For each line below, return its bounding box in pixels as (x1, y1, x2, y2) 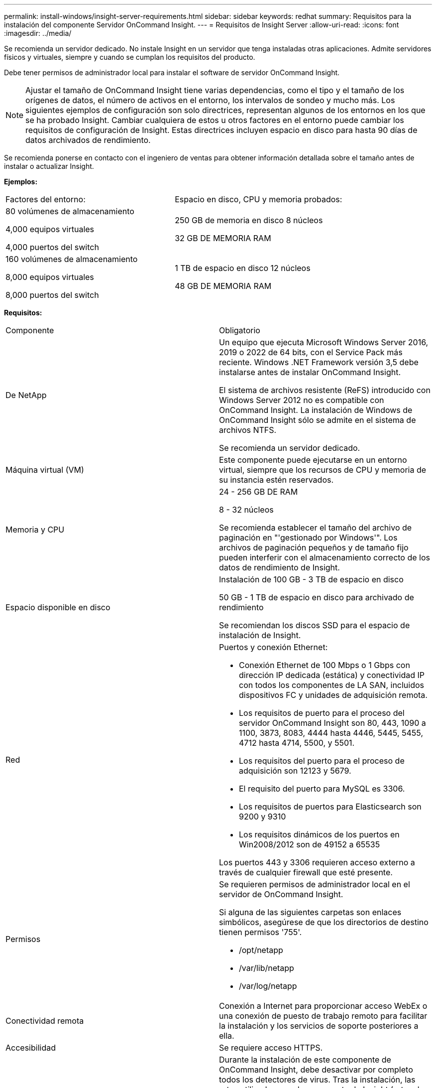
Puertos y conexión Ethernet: (219, 642, 328, 652)
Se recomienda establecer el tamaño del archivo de (219, 523, 412, 533)
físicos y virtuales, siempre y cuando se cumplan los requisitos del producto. (4, 53, 255, 61)
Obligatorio (219, 325, 260, 335)
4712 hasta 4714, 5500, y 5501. (239, 738, 355, 748)
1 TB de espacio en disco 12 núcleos (175, 263, 311, 273)
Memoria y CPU (5, 525, 65, 535)
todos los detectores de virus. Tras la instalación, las (219, 1075, 416, 1085)
